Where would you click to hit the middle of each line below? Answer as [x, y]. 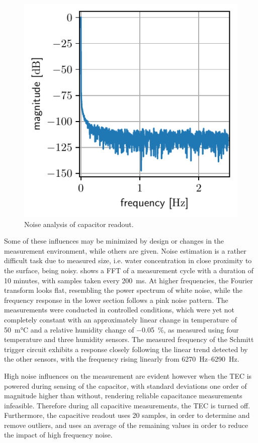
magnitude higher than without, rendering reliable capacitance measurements [123, 396]
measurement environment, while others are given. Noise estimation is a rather [125, 250]
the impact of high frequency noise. [58, 435]
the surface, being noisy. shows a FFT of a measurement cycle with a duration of [129, 270]
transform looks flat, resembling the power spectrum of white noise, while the [123, 290]
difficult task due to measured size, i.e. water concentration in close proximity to [128, 260]
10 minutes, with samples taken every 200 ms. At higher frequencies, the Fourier [128, 280]
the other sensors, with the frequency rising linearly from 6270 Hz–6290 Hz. [122, 359]
